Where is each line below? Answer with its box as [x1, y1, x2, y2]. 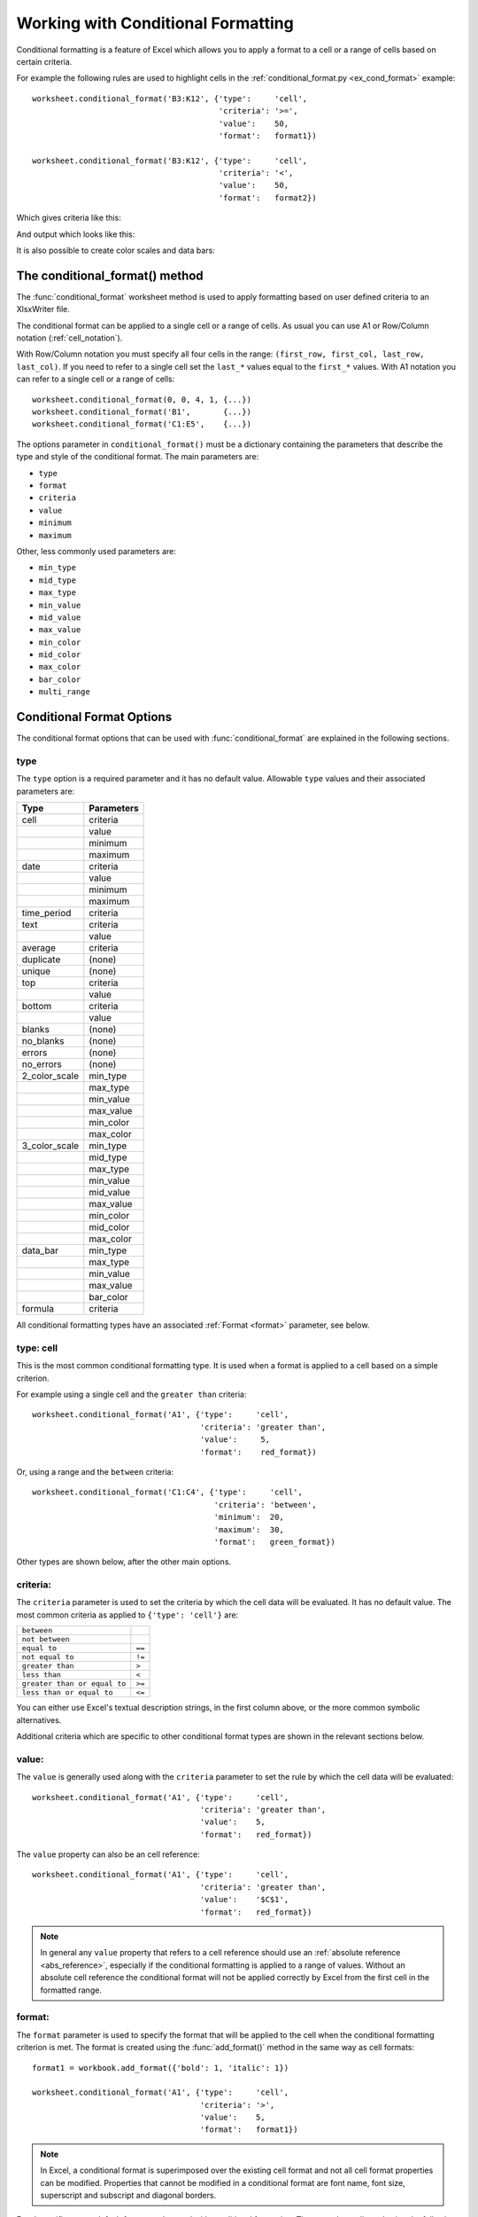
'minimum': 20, [213, 1512, 285, 1523]
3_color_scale [21, 1140, 80, 1152]
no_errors [21, 1058, 62, 1070]
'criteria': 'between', [213, 1500, 318, 1509]
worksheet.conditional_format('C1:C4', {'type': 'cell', [32, 1487, 303, 1498]
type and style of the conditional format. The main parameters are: [16, 451, 259, 462]
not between [21, 1634, 70, 1644]
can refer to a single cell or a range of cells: [16, 373, 175, 385]
